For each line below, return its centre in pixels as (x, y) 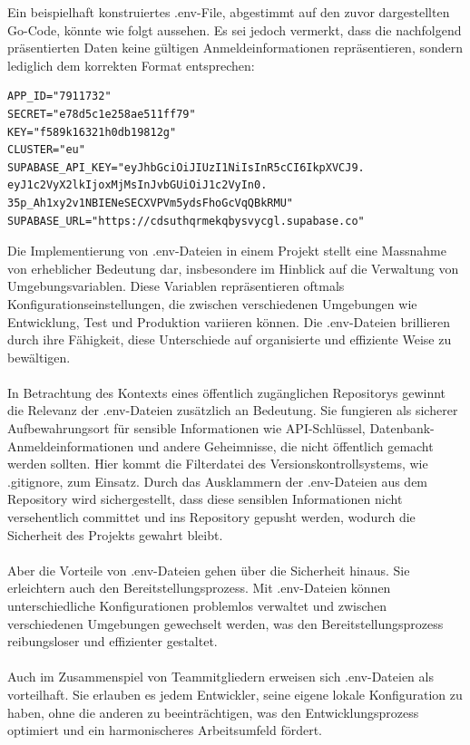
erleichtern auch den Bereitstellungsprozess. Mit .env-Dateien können (199, 588)
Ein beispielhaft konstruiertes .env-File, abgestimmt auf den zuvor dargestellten (229, 12)
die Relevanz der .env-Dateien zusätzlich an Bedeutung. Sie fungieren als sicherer (233, 410)
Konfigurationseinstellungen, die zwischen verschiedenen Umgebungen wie (212, 303)
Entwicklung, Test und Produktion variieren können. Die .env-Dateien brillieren (229, 321)
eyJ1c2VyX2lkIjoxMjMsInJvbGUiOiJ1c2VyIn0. (137, 185)
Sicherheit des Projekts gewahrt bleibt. (115, 534)
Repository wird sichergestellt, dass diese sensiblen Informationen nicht (205, 499)
